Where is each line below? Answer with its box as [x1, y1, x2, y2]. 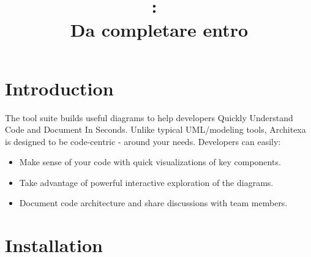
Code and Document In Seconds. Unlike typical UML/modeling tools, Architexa [5, 123, 306, 136]
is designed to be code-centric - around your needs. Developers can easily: [5, 135, 281, 147]
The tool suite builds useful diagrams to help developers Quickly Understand [5, 111, 293, 124]
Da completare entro [70, 17, 249, 42]
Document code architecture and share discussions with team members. [19, 196, 288, 209]
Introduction [5, 75, 114, 100]
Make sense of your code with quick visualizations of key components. [19, 155, 281, 168]
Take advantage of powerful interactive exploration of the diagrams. [19, 176, 274, 188]
